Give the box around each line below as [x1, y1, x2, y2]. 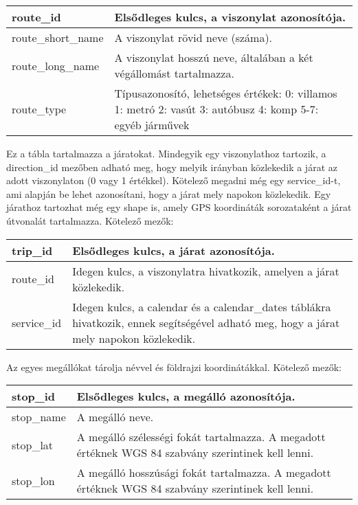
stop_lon [12, 472, 55, 489]
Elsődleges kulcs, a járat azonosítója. [72, 242, 275, 258]
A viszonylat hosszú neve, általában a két [114, 49, 313, 65]
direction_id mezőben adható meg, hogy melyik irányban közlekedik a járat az [6, 159, 337, 174]
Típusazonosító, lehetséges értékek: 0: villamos [114, 85, 337, 101]
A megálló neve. [76, 409, 154, 425]
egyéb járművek [114, 117, 190, 133]
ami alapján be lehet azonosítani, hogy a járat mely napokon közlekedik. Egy [6, 186, 331, 201]
